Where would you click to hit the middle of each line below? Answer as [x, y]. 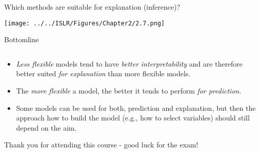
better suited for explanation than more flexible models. [103, 73]
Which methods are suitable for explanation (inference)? [92, 7]
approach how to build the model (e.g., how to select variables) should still [133, 118]
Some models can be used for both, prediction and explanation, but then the [136, 108]
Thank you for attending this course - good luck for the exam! [101, 145]
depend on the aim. [46, 127]
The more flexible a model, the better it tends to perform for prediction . [129, 91]
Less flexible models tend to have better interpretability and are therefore [129, 63]
